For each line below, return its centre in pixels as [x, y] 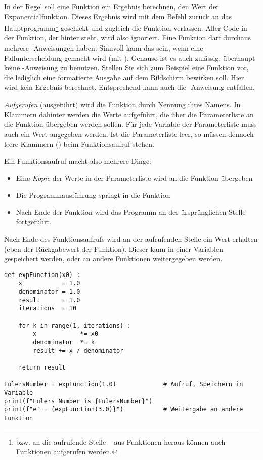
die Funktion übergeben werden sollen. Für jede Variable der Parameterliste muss [130, 124]
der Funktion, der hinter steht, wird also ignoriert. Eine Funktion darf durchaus [128, 38]
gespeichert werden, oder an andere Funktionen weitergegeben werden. [113, 259]
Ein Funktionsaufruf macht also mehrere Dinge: [78, 160]
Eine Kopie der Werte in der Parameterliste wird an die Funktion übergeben [134, 178]
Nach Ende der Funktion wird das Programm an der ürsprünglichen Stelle [131, 212]
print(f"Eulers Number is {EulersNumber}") [78, 401]
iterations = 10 [48, 309]
